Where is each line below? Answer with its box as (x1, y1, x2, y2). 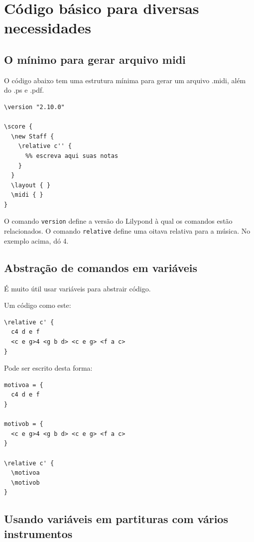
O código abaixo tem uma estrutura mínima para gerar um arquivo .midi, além (4, 75, 246, 85)
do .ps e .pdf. (4, 85, 44, 95)
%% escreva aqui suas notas (25, 152, 119, 159)
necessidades (4, 17, 91, 38)
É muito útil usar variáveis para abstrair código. (4, 283, 151, 293)
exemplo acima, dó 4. (4, 235, 69, 246)
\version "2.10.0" (4, 103, 65, 111)
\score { (4, 123, 33, 131)
